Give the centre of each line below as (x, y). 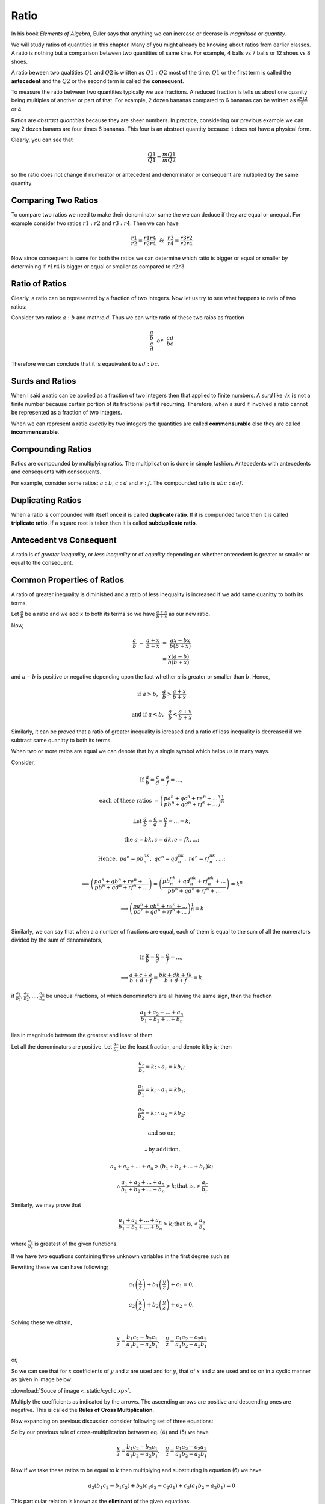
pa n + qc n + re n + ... (190, 797)
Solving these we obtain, (42, 1322)
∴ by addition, (162, 1150)
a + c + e (141, 975)
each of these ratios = (129, 800)
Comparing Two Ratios (55, 201)
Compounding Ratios (51, 449)
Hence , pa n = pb (121, 858)
